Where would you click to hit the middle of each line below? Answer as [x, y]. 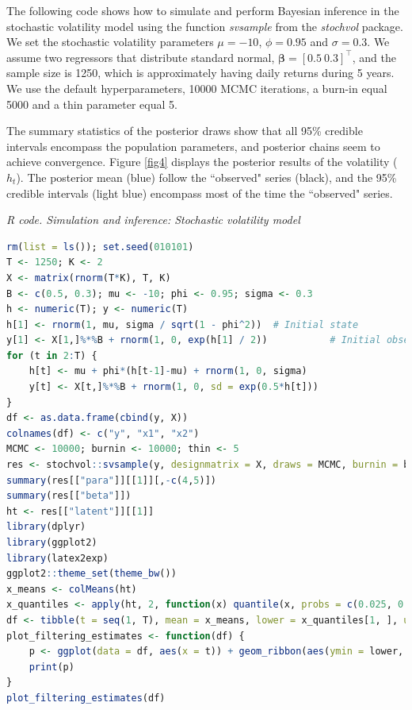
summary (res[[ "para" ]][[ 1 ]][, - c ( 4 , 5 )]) [111, 480]
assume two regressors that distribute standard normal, [141, 57]
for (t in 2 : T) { [52, 355]
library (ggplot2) [52, 542]
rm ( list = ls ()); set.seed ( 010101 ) [100, 247]
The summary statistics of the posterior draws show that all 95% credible [185, 131]
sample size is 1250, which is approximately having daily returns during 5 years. [200, 73]
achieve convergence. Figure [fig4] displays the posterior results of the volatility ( [202, 162]
